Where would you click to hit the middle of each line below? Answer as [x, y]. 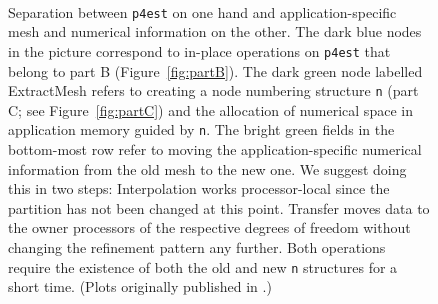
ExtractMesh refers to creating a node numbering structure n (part [213, 90]
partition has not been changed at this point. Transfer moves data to [219, 207]
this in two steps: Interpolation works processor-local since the [199, 188]
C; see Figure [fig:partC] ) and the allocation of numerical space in [210, 109]
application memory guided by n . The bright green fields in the [201, 129]
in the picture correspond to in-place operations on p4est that [199, 50]
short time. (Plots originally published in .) [140, 286]
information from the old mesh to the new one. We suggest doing [207, 168]
